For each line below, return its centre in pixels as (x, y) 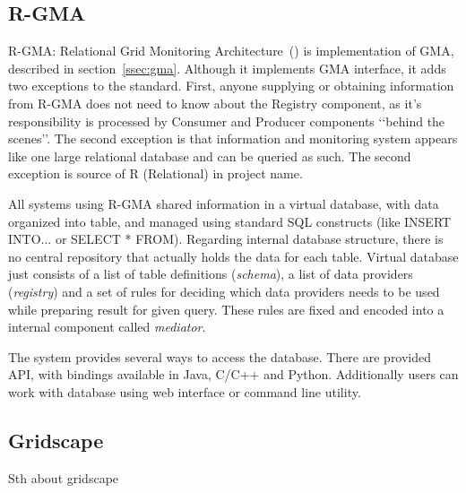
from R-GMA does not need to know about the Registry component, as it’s (215, 103)
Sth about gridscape (64, 477)
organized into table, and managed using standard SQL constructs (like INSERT (230, 221)
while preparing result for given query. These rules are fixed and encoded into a (226, 309)
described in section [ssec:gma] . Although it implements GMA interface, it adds (227, 68)
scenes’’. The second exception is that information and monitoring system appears (233, 138)
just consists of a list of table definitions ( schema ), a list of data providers (211, 274)
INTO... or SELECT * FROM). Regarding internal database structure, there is (226, 239)
